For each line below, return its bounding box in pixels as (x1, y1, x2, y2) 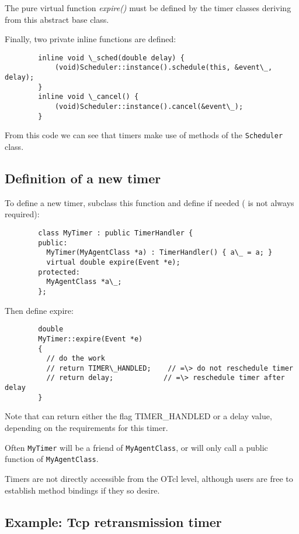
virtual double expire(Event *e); (46, 258, 180, 266)
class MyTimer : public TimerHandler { (38, 229, 193, 238)
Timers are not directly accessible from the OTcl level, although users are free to (5, 472, 293, 484)
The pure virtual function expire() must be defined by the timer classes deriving (5, 2, 291, 13)
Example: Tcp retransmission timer (5, 512, 222, 530)
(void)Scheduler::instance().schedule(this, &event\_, (54, 63, 273, 72)
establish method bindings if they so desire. (5, 484, 160, 496)
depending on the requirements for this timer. (5, 422, 168, 434)
